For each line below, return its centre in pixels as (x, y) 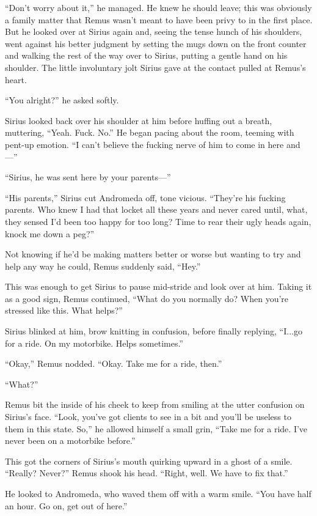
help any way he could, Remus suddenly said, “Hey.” (103, 266)
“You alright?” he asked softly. (62, 100)
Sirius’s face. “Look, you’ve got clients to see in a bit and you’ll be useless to (148, 417)
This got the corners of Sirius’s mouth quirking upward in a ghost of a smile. (149, 461)
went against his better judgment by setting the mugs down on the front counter (156, 43)
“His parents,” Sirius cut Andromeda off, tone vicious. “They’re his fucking (145, 197)
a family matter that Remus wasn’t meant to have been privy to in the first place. (159, 19)
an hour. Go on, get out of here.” (66, 505)
